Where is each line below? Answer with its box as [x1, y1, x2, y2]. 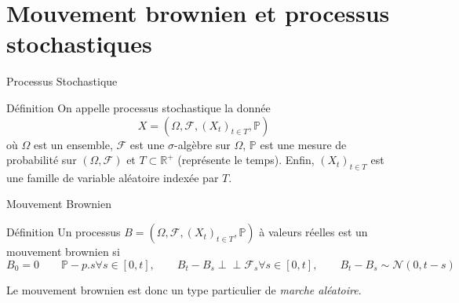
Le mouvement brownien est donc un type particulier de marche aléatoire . [6, 281, 362, 298]
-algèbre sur [174, 136, 231, 152]
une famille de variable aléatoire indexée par [6, 169, 219, 185]
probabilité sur [6, 151, 77, 168]
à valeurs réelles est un [259, 224, 368, 240]
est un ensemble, [33, 136, 113, 152]
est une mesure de [260, 136, 347, 152]
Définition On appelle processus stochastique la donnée [6, 99, 271, 115]
